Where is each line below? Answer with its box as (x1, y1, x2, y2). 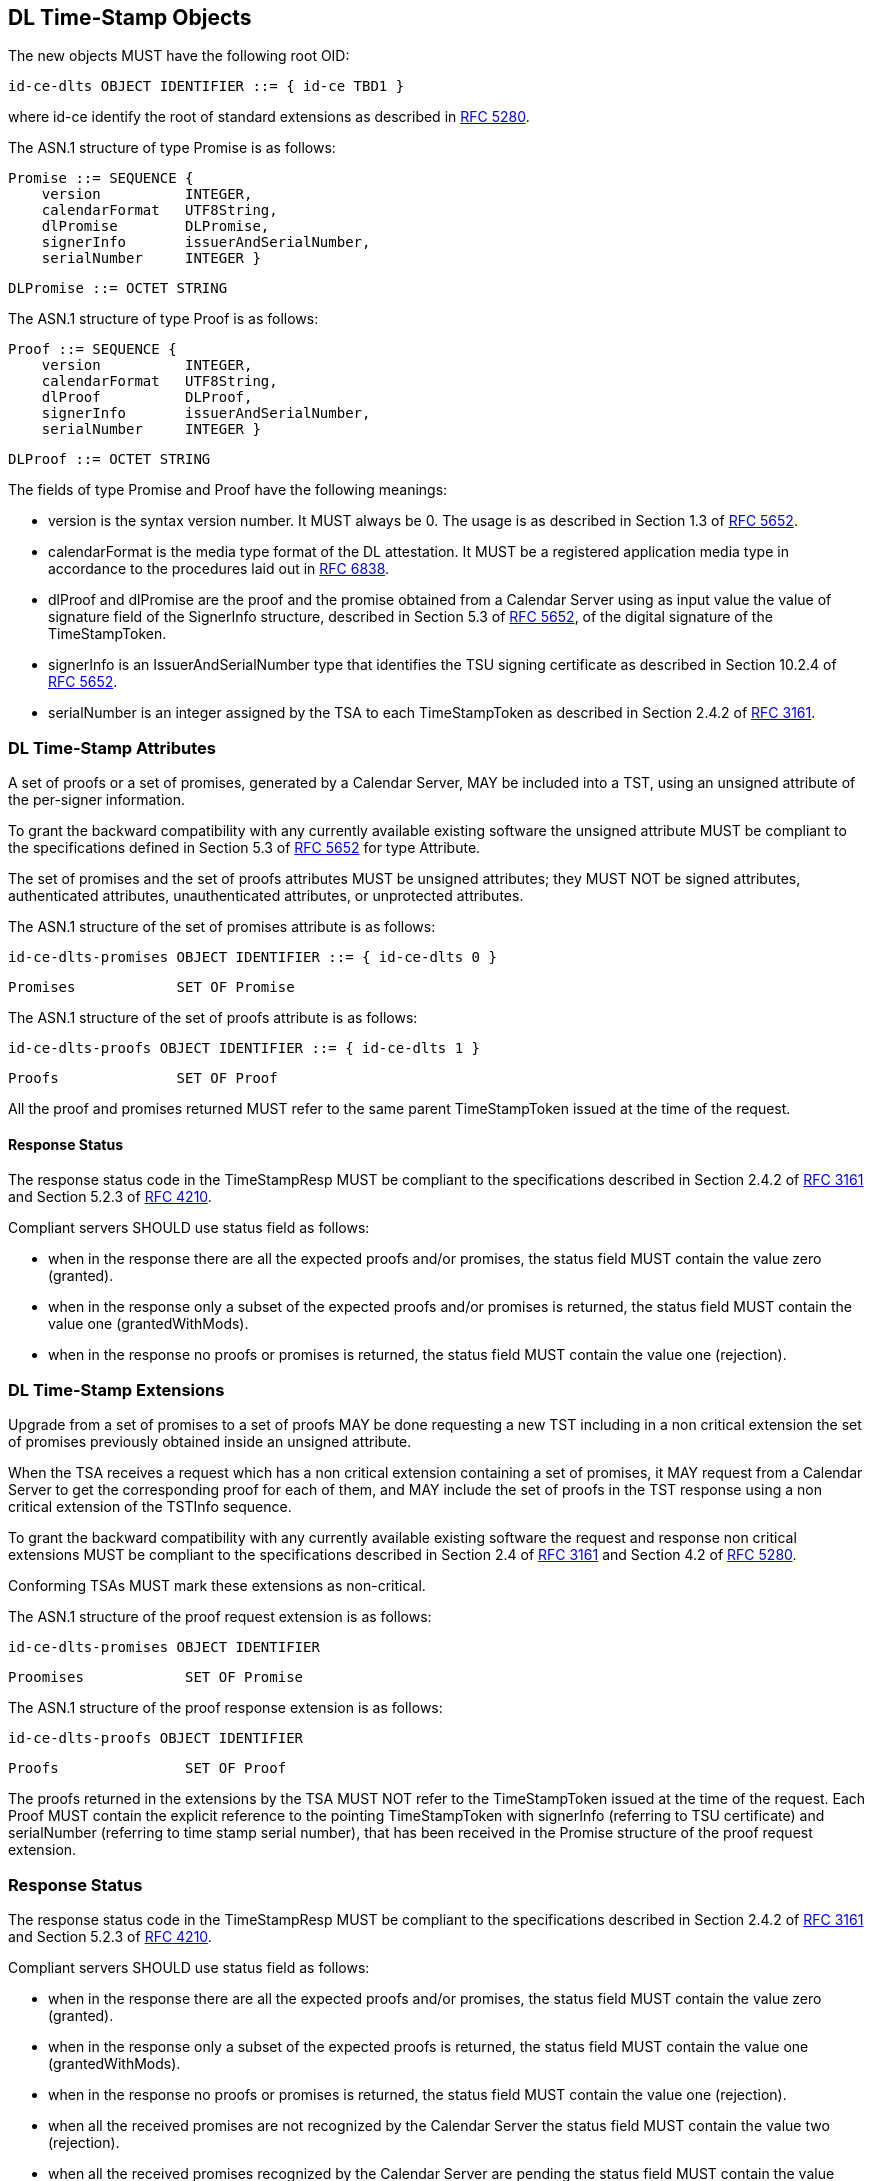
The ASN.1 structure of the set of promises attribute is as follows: (8, 918, 436, 936)
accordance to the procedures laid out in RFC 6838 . (48, 560, 390, 578)
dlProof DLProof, (41, 389, 253, 406)
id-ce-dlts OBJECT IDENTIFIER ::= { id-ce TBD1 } (8, 78, 405, 95)
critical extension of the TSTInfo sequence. (8, 1498, 292, 1516)
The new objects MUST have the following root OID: (8, 47, 350, 65)
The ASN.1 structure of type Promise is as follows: (8, 139, 336, 157)
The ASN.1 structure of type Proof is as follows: (8, 310, 319, 328)
